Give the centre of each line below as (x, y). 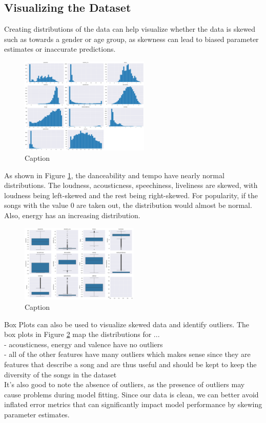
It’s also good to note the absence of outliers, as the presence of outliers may (125, 384)
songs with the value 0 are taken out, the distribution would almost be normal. (128, 205)
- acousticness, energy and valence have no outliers (84, 344)
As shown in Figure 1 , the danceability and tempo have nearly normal (114, 175)
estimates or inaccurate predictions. (60, 49)
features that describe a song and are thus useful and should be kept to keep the (130, 364)
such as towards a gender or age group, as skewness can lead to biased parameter (131, 39)
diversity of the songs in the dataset (60, 374)
